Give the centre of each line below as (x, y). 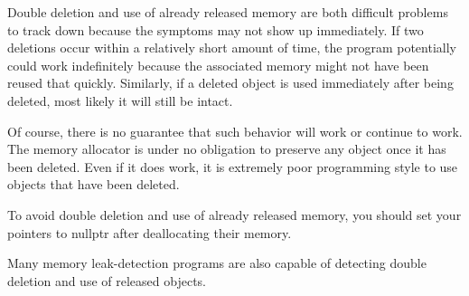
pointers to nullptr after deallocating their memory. (150, 232)
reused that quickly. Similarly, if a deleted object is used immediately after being (230, 83)
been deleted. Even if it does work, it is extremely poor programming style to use (233, 166)
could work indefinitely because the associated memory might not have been (218, 65)
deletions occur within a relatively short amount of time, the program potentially (232, 48)
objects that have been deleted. (94, 184)
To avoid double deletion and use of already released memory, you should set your (234, 214)
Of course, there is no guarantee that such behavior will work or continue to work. (235, 131)
